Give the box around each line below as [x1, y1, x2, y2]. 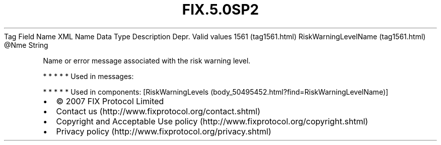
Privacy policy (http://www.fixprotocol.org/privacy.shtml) [56, 126, 271, 136]
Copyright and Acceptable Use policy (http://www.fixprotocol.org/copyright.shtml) [56, 116, 369, 126]
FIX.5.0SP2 [182, 1, 259, 18]
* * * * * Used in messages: [43, 71, 134, 81]
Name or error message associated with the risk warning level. [43, 56, 251, 65]
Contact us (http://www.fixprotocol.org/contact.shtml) [56, 106, 261, 116]
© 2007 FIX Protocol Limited [56, 96, 164, 106]
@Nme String [4, 40, 48, 49]
